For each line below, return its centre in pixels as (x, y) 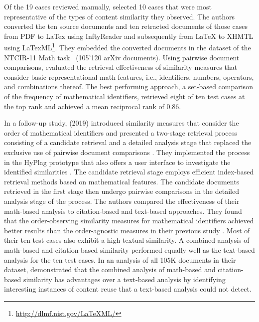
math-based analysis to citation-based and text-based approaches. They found (123, 211)
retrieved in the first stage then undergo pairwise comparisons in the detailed (122, 191)
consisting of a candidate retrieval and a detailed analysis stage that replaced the (128, 142)
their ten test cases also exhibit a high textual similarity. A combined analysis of (127, 240)
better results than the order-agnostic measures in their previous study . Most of (127, 230)
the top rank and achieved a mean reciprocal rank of (84, 106)
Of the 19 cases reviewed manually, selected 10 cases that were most (108, 6)
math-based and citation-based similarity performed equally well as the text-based (129, 249)
